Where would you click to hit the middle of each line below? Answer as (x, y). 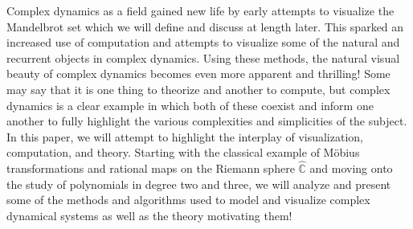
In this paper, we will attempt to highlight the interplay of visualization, (185, 136)
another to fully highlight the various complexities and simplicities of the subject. (207, 121)
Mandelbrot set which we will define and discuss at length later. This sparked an (205, 26)
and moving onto (351, 168)
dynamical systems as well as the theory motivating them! (149, 215)
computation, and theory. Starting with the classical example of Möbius (183, 152)
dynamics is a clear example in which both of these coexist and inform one (190, 105)
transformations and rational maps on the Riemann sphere (151, 168)
